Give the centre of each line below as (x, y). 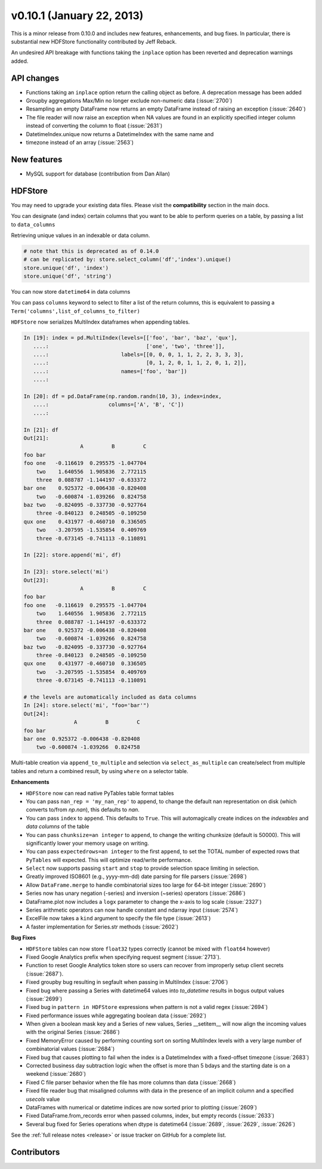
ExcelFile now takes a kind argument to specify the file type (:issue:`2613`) (118, 918)
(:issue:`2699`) (44, 999)
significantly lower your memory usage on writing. (87, 843)
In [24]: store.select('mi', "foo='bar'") (86, 705)
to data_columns (33, 224)
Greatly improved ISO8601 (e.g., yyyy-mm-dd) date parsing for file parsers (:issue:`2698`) (136, 876)
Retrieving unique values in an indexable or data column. (80, 235)
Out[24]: (36, 714)
